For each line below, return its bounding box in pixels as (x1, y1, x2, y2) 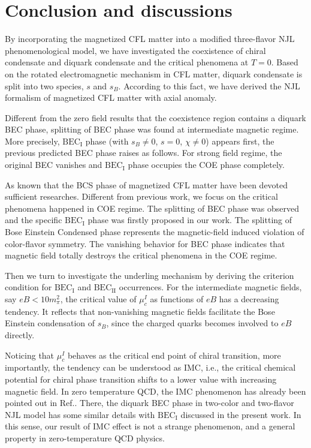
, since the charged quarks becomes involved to (106, 317, 279, 329)
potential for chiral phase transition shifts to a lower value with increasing (5, 372, 277, 385)
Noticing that (5, 348, 55, 361)
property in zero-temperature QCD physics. (5, 431, 165, 444)
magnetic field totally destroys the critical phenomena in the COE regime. (5, 249, 277, 261)
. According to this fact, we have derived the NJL (118, 79, 300, 92)
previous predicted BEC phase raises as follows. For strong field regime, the (5, 146, 282, 159)
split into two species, (5, 79, 84, 92)
